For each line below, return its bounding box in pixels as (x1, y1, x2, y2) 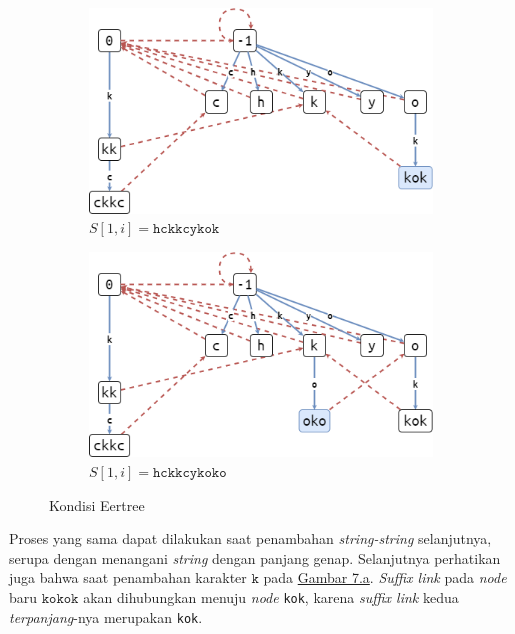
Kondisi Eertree (49, 494, 145, 515)
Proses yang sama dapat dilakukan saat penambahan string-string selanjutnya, (9, 528, 492, 549)
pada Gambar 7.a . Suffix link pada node (263, 567, 507, 588)
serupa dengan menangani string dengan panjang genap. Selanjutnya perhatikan (9, 547, 501, 568)
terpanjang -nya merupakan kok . (9, 606, 203, 627)
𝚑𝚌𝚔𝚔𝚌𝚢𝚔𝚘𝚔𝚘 (152, 466, 227, 481)
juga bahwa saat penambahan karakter (9, 567, 247, 588)
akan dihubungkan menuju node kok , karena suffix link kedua (83, 587, 459, 608)
